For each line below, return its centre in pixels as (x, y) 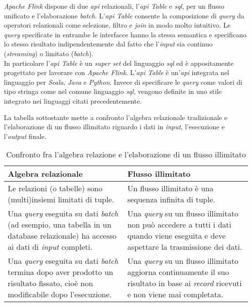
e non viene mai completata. (175, 294)
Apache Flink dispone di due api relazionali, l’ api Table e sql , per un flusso (114, 6)
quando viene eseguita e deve (176, 236)
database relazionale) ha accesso (62, 236)
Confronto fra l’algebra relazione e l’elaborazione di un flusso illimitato (126, 154)
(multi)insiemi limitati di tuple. (61, 199)
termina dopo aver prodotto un (61, 272)
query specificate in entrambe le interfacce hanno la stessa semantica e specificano (125, 34)
